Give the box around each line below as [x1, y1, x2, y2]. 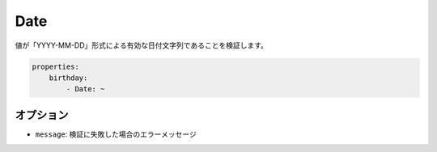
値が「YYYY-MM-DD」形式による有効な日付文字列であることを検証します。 [15, 40, 269, 50]
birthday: [49, 73, 88, 82]
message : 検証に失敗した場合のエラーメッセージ [35, 129, 197, 139]
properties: [32, 61, 80, 71]
